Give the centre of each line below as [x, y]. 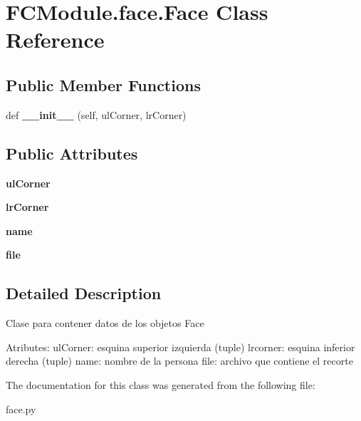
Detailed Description [84, 293]
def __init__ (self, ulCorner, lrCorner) [96, 114]
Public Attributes [72, 153]
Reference [55, 40]
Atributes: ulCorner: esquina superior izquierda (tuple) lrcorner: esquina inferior [180, 347]
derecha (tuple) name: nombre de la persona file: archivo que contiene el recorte [179, 361]
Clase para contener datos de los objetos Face [105, 323]
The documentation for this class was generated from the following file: [161, 384]
